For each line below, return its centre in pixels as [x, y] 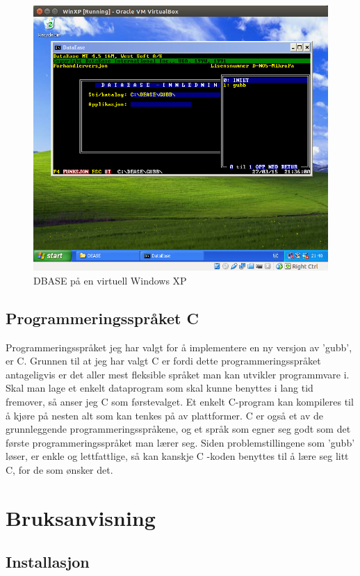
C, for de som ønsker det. [59, 469]
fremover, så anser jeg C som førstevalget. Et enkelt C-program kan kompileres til [180, 402]
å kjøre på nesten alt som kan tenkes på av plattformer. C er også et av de [164, 415]
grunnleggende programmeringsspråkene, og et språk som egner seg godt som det [178, 429]
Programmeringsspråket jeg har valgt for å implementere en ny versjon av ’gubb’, [179, 347]
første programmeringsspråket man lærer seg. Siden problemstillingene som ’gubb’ [180, 442]
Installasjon [48, 562]
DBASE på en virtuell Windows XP [110, 280]
